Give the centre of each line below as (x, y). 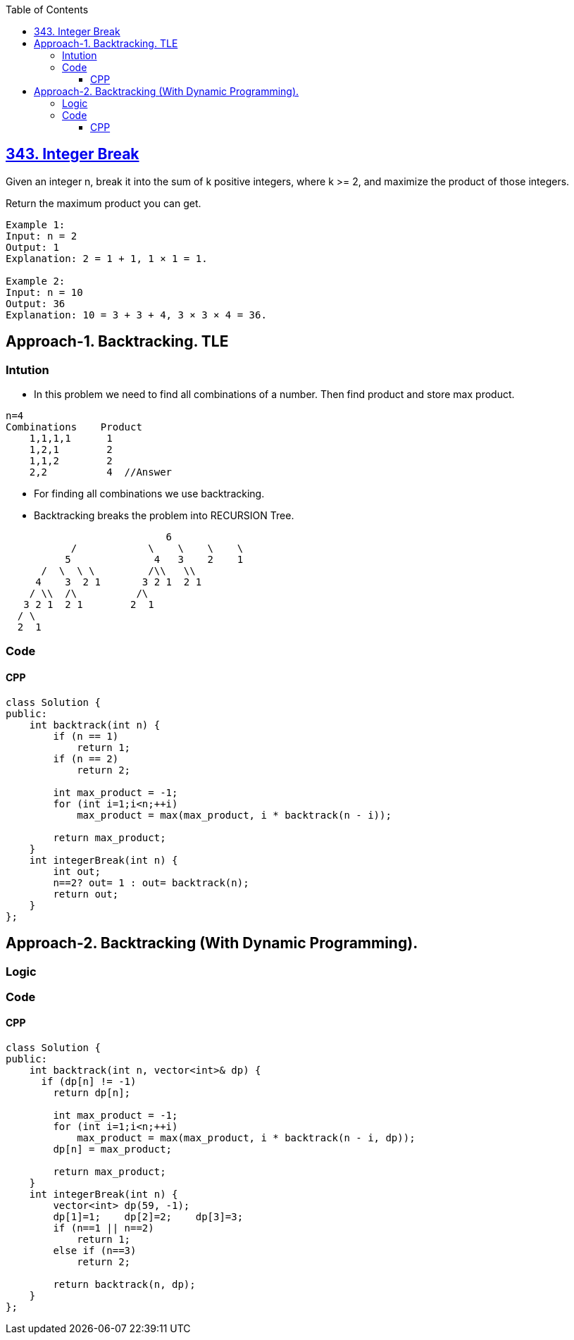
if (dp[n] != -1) (89, 1082)
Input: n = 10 (44, 292)
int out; (77, 871)
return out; (86, 894)
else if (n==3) (95, 1251)
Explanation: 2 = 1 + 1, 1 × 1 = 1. (107, 258)
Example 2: (36, 281)
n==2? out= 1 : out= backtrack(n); (151, 882)
